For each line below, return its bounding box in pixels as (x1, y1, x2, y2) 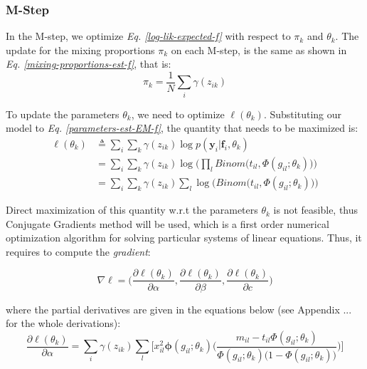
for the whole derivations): (6, 316, 121, 331)
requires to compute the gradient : (6, 244, 151, 259)
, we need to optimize (131, 106, 225, 121)
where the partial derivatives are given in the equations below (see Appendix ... (6, 301, 352, 316)
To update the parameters (6, 106, 119, 121)
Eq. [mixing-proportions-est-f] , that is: (6, 56, 171, 71)
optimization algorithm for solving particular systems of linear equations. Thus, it (6, 230, 362, 245)
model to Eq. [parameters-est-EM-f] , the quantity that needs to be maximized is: (6, 120, 358, 135)
